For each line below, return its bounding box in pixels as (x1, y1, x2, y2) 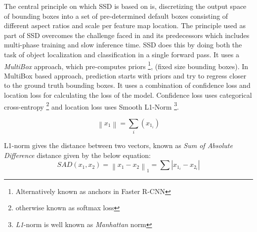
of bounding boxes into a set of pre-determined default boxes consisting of (4, 10, 228, 21)
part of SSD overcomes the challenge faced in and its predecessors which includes (4, 30, 250, 40)
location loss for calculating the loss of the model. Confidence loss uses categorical (4, 90, 252, 100)
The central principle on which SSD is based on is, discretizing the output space (4, 1, 247, 11)
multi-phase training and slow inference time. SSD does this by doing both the (4, 39, 242, 50)
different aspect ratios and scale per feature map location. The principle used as (4, 20, 246, 31)
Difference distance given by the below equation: (4, 150, 151, 160)
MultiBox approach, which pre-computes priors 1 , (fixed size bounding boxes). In (4, 59, 249, 71)
